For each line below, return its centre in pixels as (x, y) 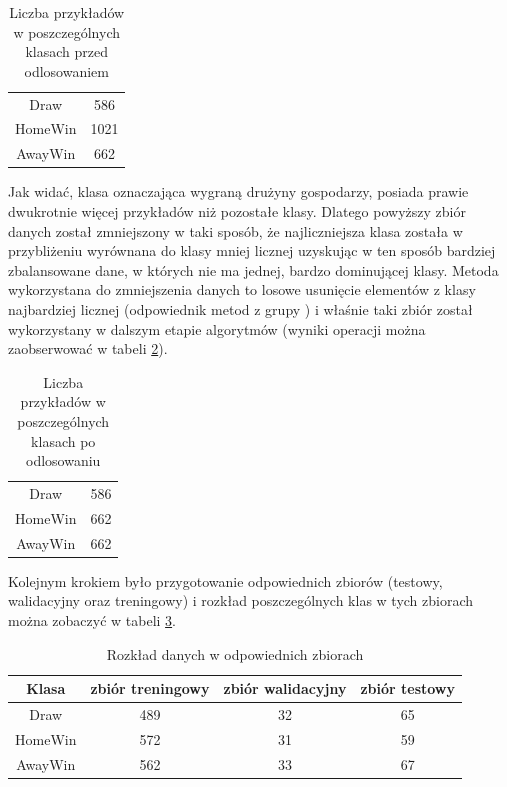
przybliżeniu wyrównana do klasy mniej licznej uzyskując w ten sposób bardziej (252, 250)
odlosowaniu (63, 460)
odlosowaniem (66, 70)
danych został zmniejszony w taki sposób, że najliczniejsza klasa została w (235, 230)
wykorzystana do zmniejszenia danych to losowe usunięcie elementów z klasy (242, 289)
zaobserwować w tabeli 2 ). (88, 348)
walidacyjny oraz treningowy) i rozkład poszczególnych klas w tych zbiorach (241, 600)
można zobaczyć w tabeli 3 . (92, 619)
